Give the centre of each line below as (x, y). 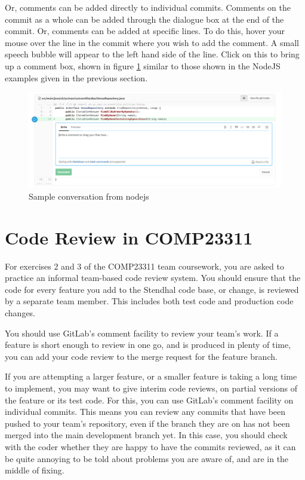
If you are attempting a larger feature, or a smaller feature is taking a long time (151, 376)
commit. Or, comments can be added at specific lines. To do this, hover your (145, 31)
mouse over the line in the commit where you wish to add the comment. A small (152, 42)
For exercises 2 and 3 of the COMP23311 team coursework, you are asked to (144, 266)
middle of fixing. (35, 470)
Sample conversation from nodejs (89, 196)
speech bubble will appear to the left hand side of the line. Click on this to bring (152, 54)
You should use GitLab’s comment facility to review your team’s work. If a (142, 333)
